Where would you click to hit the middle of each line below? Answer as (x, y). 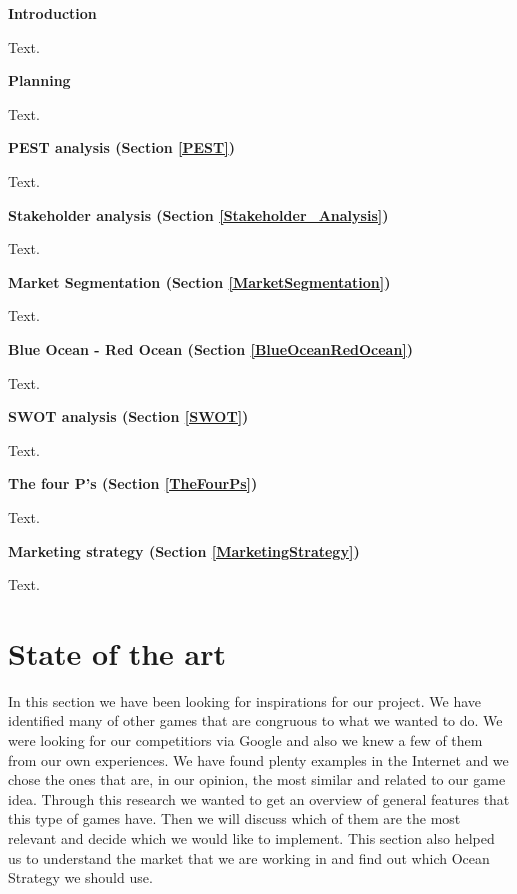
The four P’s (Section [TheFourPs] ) (133, 483)
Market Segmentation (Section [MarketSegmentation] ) (199, 281)
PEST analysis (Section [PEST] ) (121, 147)
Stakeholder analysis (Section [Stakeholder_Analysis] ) (198, 214)
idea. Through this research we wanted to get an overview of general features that (259, 798)
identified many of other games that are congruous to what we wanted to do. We (255, 720)
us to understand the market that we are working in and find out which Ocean (249, 857)
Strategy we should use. (80, 877)
